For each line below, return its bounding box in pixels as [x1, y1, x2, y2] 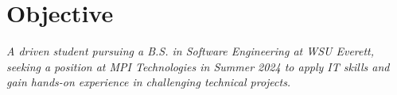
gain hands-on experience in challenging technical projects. [6, 74, 291, 90]
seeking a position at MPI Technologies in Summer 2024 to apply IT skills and [6, 58, 390, 74]
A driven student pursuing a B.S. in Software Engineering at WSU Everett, [6, 43, 375, 59]
